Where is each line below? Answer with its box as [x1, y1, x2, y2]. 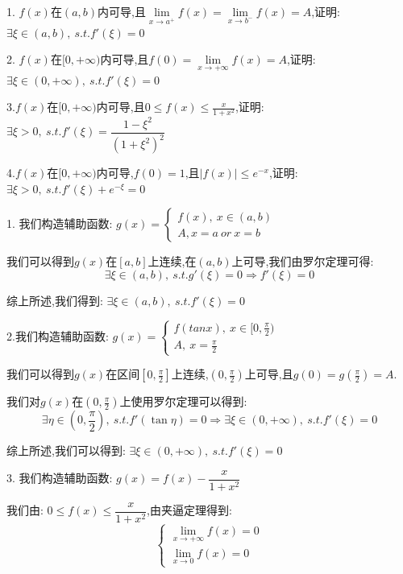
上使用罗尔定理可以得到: [119, 393, 247, 410]
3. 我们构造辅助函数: [6, 469, 113, 486]
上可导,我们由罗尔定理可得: [231, 253, 374, 270]
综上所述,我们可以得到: [6, 442, 126, 459]
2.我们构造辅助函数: [6, 327, 109, 344]
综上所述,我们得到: [6, 292, 103, 308]
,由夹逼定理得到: [147, 502, 232, 518]
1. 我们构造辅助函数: [6, 215, 113, 232]
